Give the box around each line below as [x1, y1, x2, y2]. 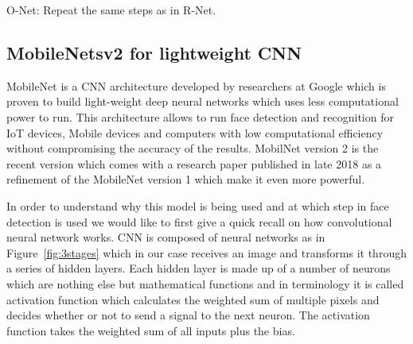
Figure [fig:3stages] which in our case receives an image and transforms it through [6, 244, 407, 261]
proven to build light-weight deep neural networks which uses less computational [6, 93, 399, 110]
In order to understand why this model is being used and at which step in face [6, 197, 389, 214]
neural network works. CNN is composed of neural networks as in [6, 229, 325, 245]
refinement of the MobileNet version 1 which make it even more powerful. [6, 171, 365, 187]
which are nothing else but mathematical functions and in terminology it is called [6, 275, 404, 292]
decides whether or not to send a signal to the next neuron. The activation [6, 307, 370, 323]
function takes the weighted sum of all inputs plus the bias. [6, 322, 295, 338]
